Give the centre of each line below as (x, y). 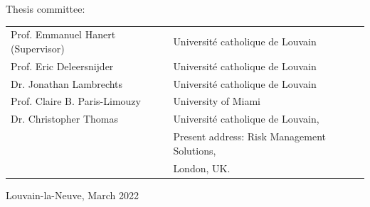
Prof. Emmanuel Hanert (63, 34)
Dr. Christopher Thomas (64, 119)
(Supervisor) (38, 48)
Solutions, (195, 150)
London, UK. (202, 168)
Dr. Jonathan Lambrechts (67, 83)
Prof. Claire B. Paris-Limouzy (76, 101)
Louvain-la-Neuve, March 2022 (72, 195)
